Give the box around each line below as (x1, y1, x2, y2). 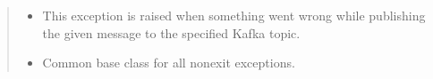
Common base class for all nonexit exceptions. (42, 53, 295, 72)
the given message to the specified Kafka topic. (42, 23, 301, 42)
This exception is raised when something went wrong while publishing (42, 6, 426, 24)
